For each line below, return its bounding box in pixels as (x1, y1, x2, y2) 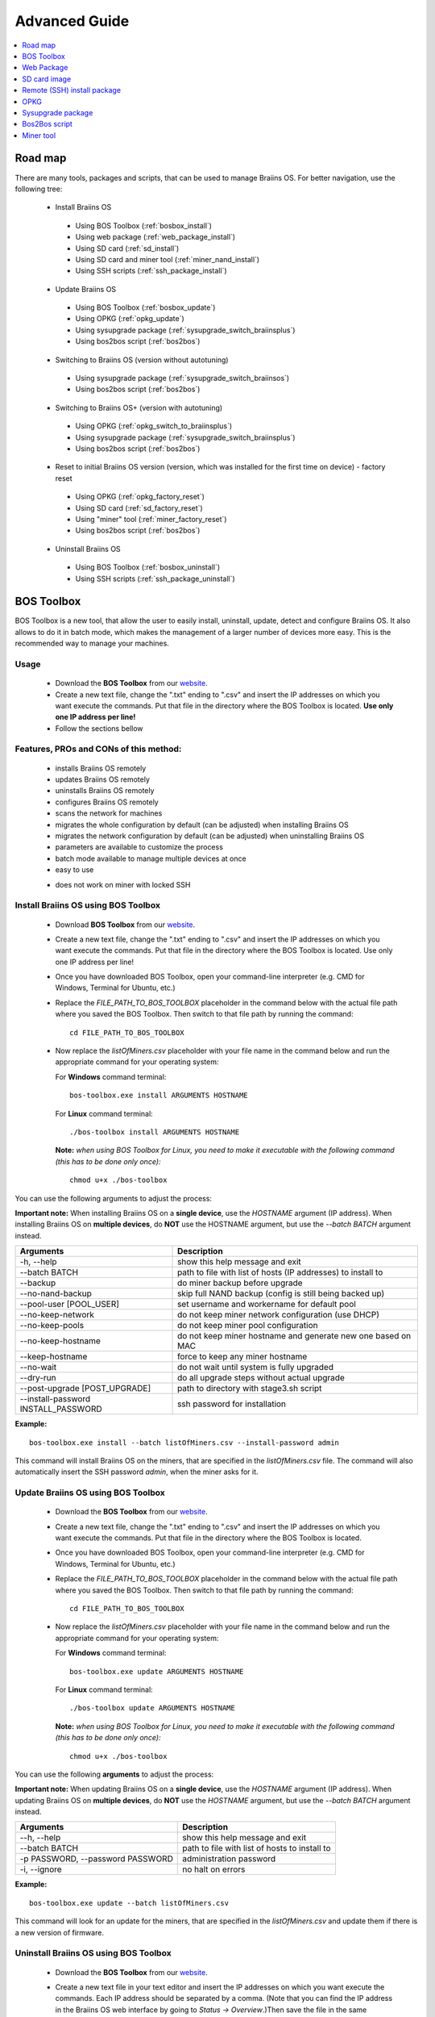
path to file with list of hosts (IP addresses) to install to (177, 1267, 383, 1278)
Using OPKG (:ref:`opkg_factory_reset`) (75, 492, 205, 502)
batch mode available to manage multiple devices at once (55, 854, 246, 863)
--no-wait (19, 1362, 57, 1373)
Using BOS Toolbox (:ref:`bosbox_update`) (75, 303, 216, 312)
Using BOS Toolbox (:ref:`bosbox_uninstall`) (75, 562, 221, 572)
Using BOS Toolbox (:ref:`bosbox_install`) (75, 220, 213, 230)
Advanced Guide (14, 12, 130, 30)
